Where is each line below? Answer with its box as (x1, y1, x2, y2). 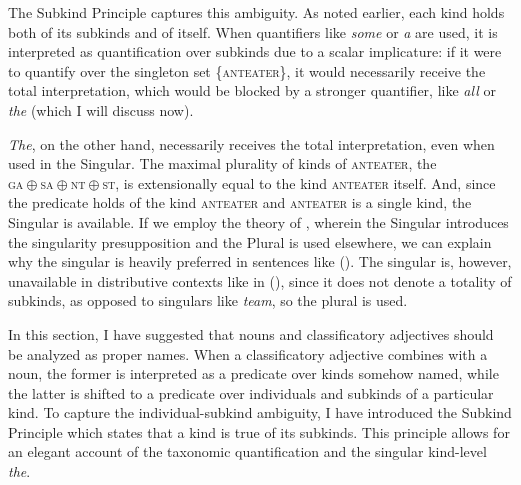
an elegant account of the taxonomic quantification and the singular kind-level (8, 441, 487, 462)
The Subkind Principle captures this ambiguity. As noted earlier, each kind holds (8, 2, 505, 22)
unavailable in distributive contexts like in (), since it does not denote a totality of (8, 270, 512, 291)
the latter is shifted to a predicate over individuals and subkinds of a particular (8, 382, 494, 403)
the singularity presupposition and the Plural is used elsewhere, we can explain (8, 231, 492, 252)
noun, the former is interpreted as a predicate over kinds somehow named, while (8, 363, 499, 384)
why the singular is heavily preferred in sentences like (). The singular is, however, (8, 251, 512, 272)
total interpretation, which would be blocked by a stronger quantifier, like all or (8, 80, 496, 101)
